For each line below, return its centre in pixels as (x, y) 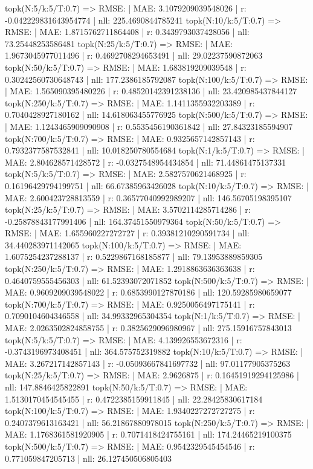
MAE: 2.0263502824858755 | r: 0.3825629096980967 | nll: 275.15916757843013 (148, 328)
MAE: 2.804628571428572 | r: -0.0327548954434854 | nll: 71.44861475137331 (146, 162)
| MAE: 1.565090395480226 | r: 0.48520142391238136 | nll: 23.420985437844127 (151, 91)
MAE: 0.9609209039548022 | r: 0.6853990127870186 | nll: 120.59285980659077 (148, 292)
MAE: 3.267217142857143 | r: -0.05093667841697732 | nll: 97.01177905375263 (148, 363)
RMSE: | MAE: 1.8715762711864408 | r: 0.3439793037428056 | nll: (127, 32)
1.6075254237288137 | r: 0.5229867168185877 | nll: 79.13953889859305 (134, 257)
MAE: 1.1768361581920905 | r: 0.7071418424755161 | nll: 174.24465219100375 (148, 434)
